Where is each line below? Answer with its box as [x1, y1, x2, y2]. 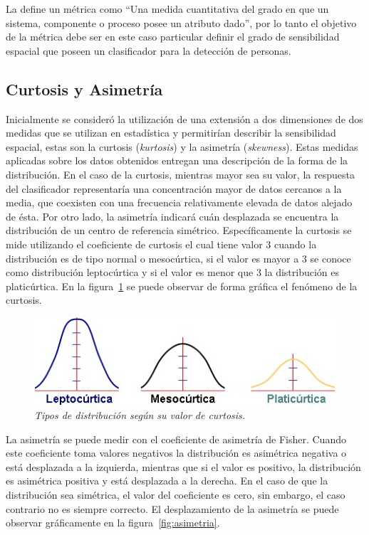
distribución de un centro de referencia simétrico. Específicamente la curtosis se [6, 223, 352, 238]
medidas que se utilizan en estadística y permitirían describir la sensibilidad [6, 125, 336, 140]
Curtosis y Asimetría [6, 78, 163, 100]
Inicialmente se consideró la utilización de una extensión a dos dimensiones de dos [6, 111, 363, 126]
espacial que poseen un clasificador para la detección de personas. [6, 43, 291, 58]
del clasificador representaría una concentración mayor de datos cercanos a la [6, 181, 342, 196]
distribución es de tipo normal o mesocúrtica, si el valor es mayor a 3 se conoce [6, 250, 351, 265]
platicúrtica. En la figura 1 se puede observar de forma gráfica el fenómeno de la [6, 278, 358, 293]
